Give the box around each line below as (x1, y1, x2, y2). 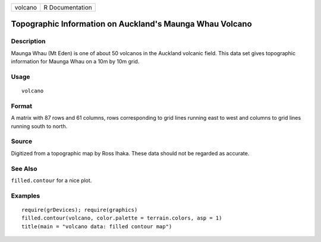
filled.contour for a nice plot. (11, 177, 92, 184)
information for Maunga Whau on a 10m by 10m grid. (11, 58, 140, 65)
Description (11, 37, 46, 46)
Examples (11, 192, 40, 200)
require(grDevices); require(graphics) (21, 206, 138, 213)
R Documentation (43, 4, 92, 11)
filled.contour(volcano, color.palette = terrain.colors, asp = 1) (21, 215, 222, 222)
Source (11, 137, 33, 145)
